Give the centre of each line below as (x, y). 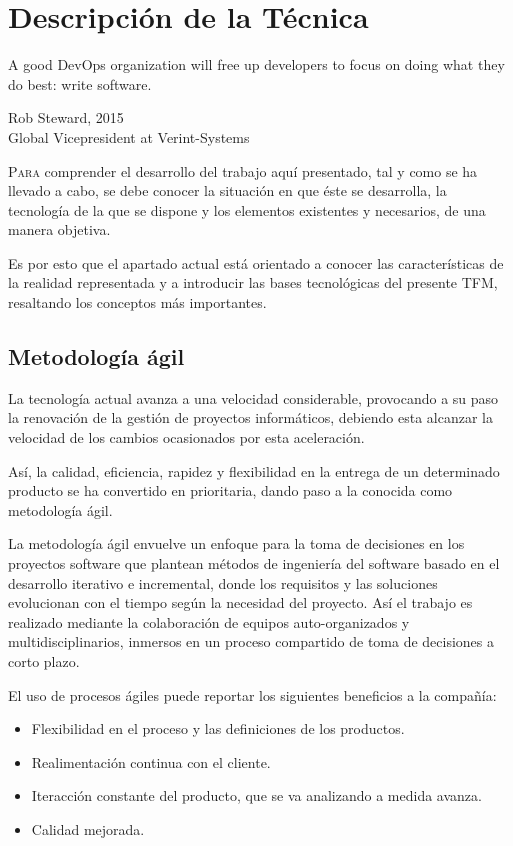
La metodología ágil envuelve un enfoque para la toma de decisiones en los (236, 543)
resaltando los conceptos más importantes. (137, 302)
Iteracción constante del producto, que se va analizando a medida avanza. (256, 795)
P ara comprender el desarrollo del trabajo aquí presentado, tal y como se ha (243, 170)
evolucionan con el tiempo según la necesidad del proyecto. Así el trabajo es (240, 602)
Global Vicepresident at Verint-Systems (129, 136)
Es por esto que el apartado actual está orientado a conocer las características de (256, 262)
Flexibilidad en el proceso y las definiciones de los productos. (218, 728)
